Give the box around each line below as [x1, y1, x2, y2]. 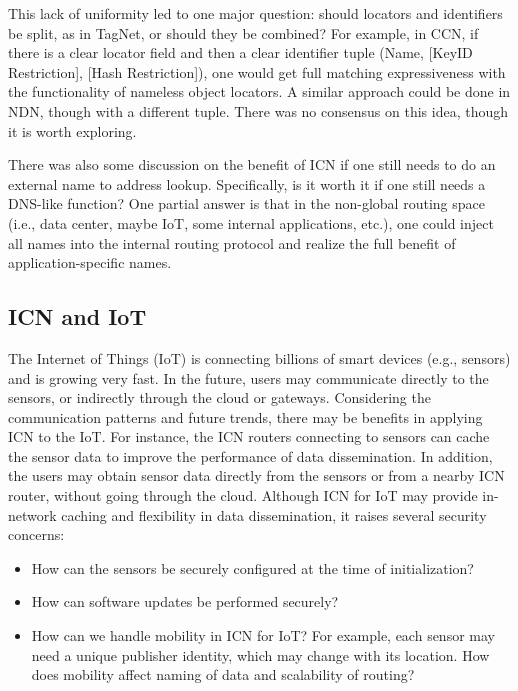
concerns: [8, 524, 65, 545]
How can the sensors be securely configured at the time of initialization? [31, 557, 474, 578]
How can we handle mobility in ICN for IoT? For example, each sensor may [31, 625, 495, 646]
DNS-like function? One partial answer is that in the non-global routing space [8, 193, 485, 214]
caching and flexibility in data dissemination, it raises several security [61, 504, 487, 525]
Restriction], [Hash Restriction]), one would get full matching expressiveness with [8, 61, 506, 82]
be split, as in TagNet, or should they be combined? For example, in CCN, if [8, 22, 479, 43]
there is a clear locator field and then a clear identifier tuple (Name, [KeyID [8, 42, 473, 63]
